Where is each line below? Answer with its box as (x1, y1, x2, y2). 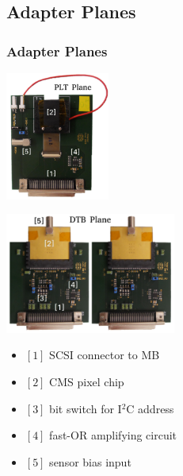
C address (126, 400, 174, 416)
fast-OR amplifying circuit (49, 427, 177, 443)
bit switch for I (49, 400, 122, 416)
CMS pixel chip (49, 373, 124, 390)
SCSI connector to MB (49, 346, 160, 363)
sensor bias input (49, 453, 132, 470)
